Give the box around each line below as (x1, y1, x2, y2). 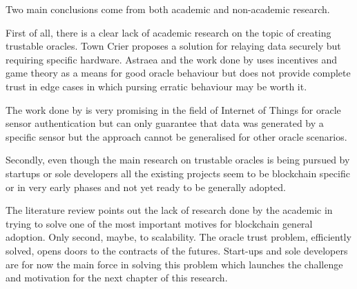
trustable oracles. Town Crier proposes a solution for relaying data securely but (6, 39, 341, 53)
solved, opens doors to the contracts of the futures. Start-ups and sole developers (6, 243, 348, 257)
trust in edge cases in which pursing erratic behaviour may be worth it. (6, 79, 307, 93)
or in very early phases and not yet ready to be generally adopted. (6, 179, 286, 194)
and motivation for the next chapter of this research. (6, 270, 228, 285)
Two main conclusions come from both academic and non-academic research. (6, 2, 330, 16)
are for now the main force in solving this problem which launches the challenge (6, 257, 343, 271)
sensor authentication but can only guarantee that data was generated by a (6, 116, 324, 130)
